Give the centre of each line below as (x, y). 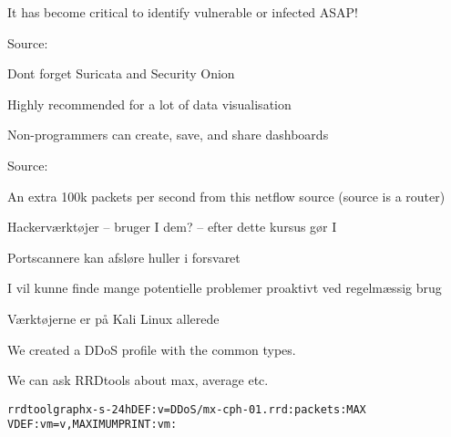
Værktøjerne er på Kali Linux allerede (113, 318)
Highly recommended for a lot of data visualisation (149, 104)
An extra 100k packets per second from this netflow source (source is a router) (226, 196)
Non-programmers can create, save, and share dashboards (168, 135)
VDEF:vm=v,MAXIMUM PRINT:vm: (92, 425)
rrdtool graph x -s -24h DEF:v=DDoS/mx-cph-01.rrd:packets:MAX (187, 409)
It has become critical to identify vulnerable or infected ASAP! (183, 12)
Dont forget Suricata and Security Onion (121, 73)
